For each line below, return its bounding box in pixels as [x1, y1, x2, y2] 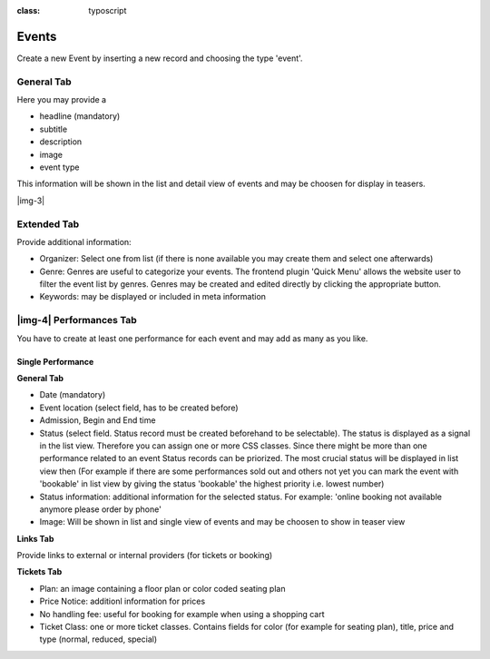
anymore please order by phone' [39, 504, 162, 515]
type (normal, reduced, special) [39, 634, 158, 644]
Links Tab [16, 533, 54, 544]
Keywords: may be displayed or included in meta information [39, 291, 267, 302]
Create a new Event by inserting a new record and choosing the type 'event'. [16, 53, 303, 64]
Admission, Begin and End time [39, 415, 156, 426]
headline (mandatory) [39, 111, 121, 122]
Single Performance [16, 356, 94, 367]
